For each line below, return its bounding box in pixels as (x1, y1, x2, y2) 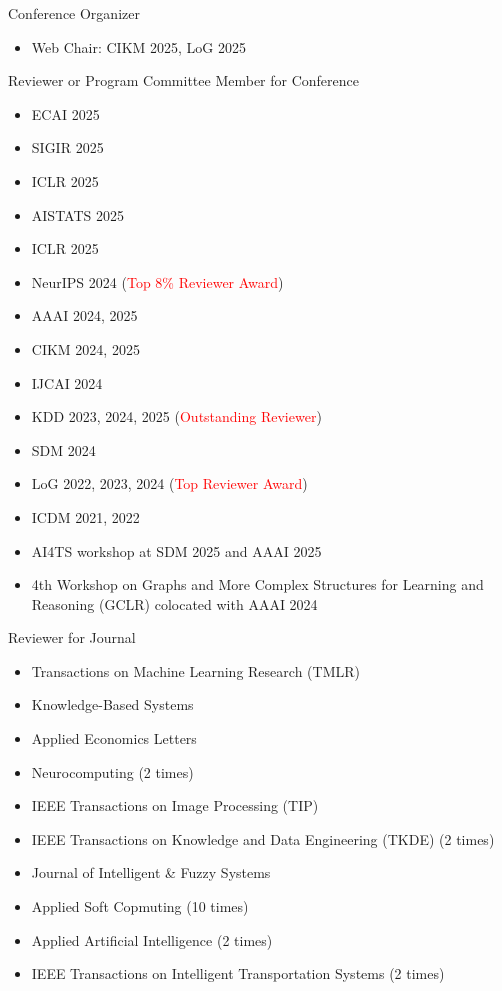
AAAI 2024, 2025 (31, 305, 138, 326)
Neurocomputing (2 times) (31, 761, 194, 782)
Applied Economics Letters (31, 728, 197, 749)
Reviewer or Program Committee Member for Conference (8, 70, 360, 91)
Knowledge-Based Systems (31, 694, 194, 715)
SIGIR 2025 (31, 137, 104, 158)
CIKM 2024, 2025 (31, 338, 140, 359)
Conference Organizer (8, 3, 140, 23)
